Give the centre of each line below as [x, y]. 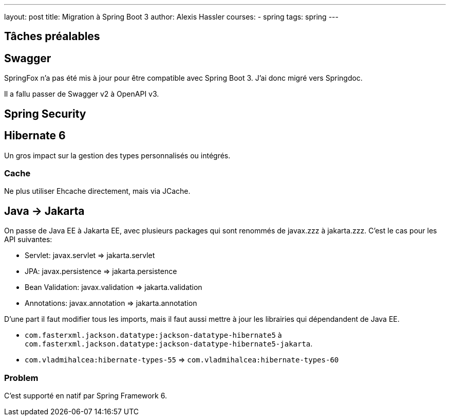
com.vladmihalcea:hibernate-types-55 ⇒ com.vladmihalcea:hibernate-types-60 [182, 360]
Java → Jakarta [44, 211]
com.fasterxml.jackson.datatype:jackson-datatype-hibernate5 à [153, 335]
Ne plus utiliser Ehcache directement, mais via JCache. [97, 191]
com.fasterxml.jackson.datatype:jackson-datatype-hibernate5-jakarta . [169, 344]
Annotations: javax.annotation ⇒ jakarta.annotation [111, 303]
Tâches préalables [52, 36]
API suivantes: [28, 240]
